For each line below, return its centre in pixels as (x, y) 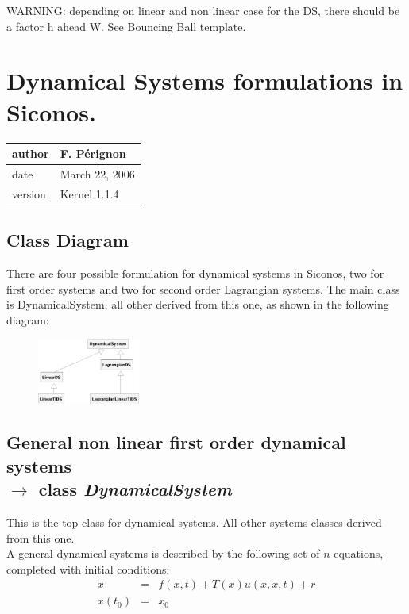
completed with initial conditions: (88, 568)
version (29, 193)
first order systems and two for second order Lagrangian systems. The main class (203, 288)
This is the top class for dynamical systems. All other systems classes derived (194, 522)
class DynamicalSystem (135, 489)
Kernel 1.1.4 (89, 193)
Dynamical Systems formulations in (205, 81)
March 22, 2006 (97, 173)
